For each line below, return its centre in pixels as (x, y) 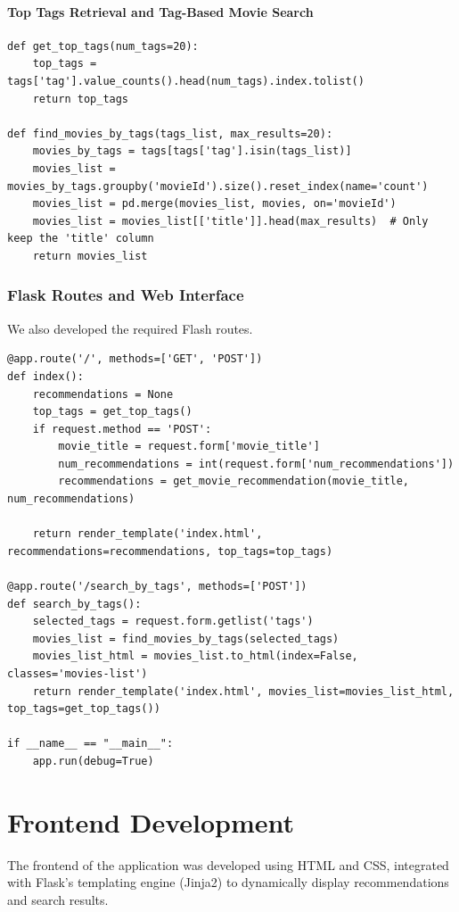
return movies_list (90, 256)
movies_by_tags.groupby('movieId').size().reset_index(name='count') (218, 186)
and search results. (58, 899)
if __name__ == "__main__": (90, 744)
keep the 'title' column (81, 239)
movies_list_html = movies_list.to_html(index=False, (195, 656)
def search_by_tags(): (74, 604)
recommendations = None (103, 394)
